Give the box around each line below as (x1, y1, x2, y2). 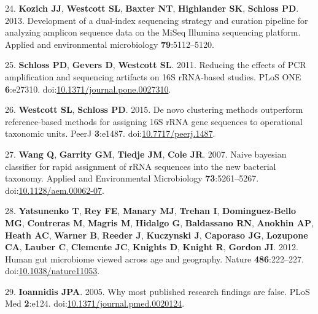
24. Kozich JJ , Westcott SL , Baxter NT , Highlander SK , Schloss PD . (5, 2, 299, 14)
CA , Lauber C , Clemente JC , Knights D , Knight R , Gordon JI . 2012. (5, 240, 298, 253)
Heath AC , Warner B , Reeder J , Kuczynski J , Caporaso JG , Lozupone (5, 228, 308, 241)
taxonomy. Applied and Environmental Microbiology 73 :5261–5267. (5, 172, 259, 185)
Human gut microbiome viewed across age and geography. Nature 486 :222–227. (5, 252, 304, 265)
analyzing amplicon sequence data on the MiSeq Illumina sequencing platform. (5, 26, 301, 39)
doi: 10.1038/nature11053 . (5, 264, 100, 277)
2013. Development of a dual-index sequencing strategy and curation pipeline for (5, 13, 308, 26)
